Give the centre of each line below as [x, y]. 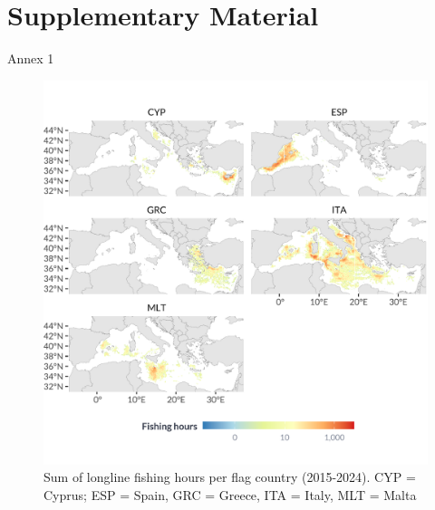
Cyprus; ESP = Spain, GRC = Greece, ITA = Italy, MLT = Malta [230, 494]
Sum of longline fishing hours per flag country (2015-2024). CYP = [230, 477]
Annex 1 [31, 58]
